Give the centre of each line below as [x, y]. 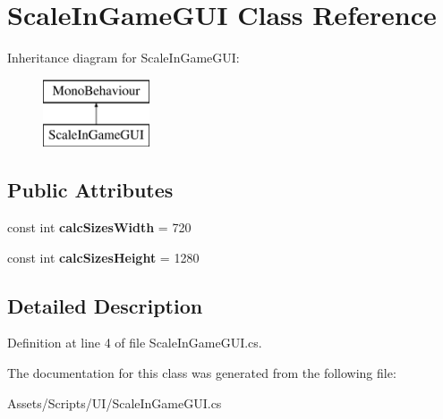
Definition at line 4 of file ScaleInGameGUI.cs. [135, 343]
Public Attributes [90, 190]
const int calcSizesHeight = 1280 [103, 257]
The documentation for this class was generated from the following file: [202, 373]
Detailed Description [105, 305]
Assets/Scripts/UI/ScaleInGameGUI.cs [115, 402]
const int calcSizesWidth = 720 [99, 227]
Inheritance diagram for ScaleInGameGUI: [124, 58]
